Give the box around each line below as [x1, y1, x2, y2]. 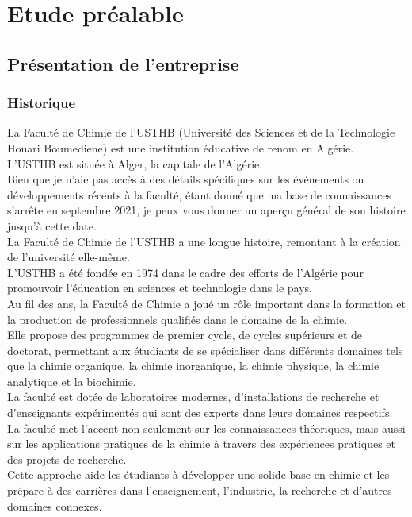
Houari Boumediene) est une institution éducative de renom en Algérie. [7, 139, 354, 156]
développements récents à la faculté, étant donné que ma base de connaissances [7, 186, 391, 203]
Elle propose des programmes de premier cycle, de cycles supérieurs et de [7, 326, 363, 343]
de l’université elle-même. [7, 249, 130, 265]
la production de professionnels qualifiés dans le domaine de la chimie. [7, 311, 348, 327]
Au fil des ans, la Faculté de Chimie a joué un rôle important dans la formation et [7, 295, 406, 311]
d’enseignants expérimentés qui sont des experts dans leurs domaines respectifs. [7, 404, 393, 421]
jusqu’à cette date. [7, 217, 97, 233]
